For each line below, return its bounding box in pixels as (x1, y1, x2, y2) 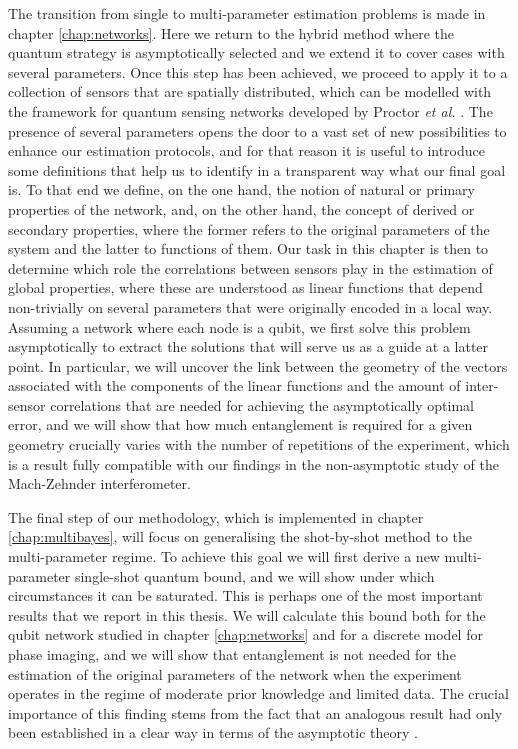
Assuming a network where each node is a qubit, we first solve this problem (8, 316, 471, 337)
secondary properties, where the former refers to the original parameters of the (8, 218, 490, 239)
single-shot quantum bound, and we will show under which (74, 565, 435, 586)
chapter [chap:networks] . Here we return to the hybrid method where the (8, 22, 455, 43)
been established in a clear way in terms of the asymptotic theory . (8, 722, 418, 743)
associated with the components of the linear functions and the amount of (8, 375, 461, 396)
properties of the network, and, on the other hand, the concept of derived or (8, 198, 475, 219)
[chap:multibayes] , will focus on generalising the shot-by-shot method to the (8, 526, 472, 547)
